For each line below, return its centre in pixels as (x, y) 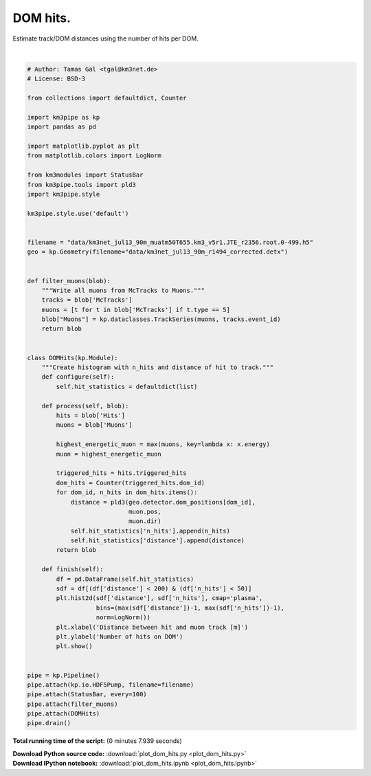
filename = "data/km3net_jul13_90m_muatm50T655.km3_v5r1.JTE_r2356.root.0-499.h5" (170, 242)
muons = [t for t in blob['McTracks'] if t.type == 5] (136, 310)
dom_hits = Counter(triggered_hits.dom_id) (131, 483)
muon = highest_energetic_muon (109, 454)
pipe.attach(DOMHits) (64, 714)
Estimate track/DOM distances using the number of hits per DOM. (105, 38)
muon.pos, (145, 511)
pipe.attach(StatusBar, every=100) (87, 695)
